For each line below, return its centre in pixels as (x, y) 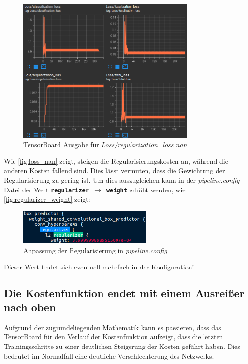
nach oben (30, 307)
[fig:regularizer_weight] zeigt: (47, 199)
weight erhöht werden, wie (146, 189)
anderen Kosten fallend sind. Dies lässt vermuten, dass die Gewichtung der (115, 170)
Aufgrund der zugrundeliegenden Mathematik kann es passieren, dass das (113, 327)
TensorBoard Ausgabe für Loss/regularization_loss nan (105, 145)
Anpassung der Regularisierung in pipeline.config (95, 250)
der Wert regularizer (55, 189)
